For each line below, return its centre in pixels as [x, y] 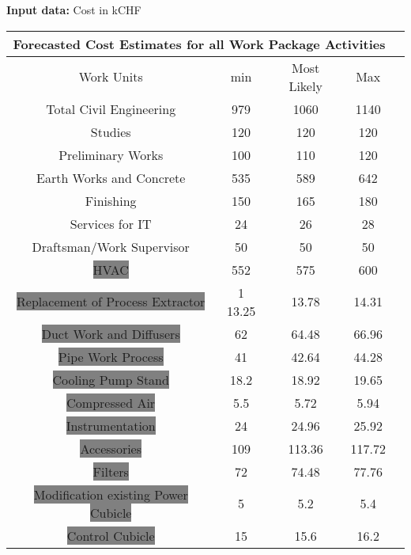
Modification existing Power [111, 494]
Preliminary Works [111, 154]
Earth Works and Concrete [111, 177]
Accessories [111, 448]
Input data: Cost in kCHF [74, 10]
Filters [111, 471]
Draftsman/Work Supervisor [111, 246]
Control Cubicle [111, 535]
